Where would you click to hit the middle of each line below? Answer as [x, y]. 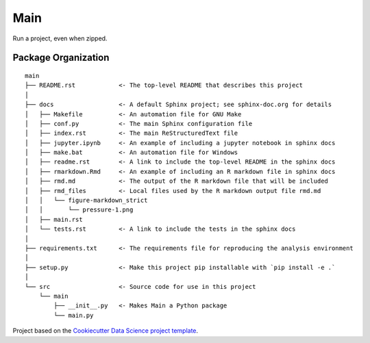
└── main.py [74, 315]
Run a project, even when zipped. [60, 38]
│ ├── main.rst [54, 219]
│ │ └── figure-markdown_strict [86, 201]
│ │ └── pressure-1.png [79, 210]
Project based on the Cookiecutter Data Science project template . [106, 331]
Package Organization [61, 58]
